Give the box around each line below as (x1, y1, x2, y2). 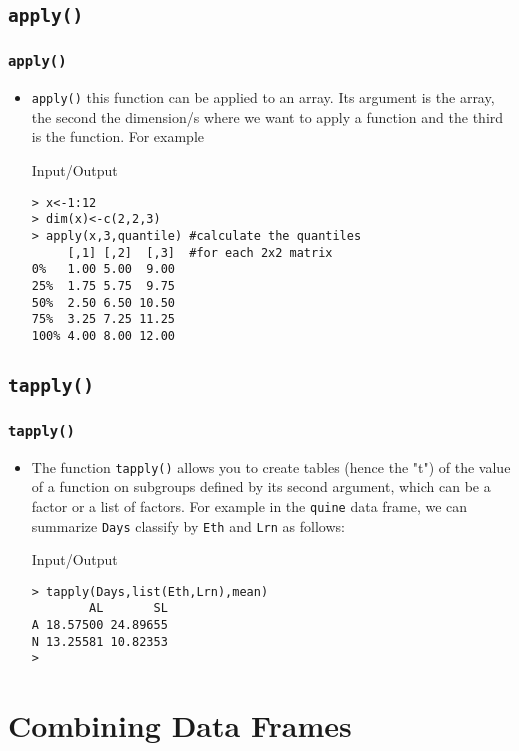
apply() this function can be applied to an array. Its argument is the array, (31, 87, 495, 108)
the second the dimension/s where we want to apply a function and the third (31, 106, 504, 127)
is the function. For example (31, 126, 205, 147)
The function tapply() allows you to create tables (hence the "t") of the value (31, 456, 511, 477)
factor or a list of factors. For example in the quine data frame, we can (31, 495, 468, 516)
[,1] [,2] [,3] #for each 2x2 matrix (67, 245, 333, 260)
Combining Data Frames (8, 705, 352, 746)
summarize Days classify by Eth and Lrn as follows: (31, 515, 345, 536)
